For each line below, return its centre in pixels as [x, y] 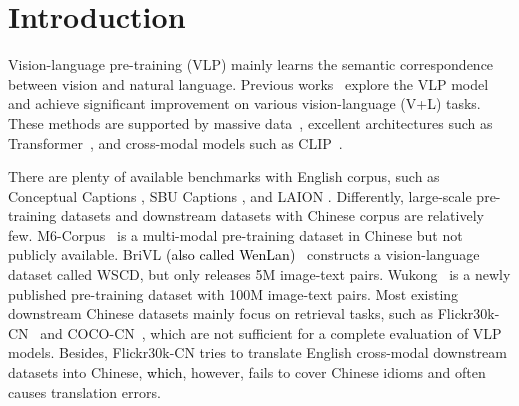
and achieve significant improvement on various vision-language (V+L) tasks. [244, 103]
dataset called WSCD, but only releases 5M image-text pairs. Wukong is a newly [259, 274]
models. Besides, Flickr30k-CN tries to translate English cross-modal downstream [257, 352]
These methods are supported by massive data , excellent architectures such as [250, 122]
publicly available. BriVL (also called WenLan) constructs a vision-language [244, 254]
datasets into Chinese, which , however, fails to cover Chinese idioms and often [247, 372]
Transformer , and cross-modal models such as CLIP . [175, 142]
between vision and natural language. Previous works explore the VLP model [248, 83]
